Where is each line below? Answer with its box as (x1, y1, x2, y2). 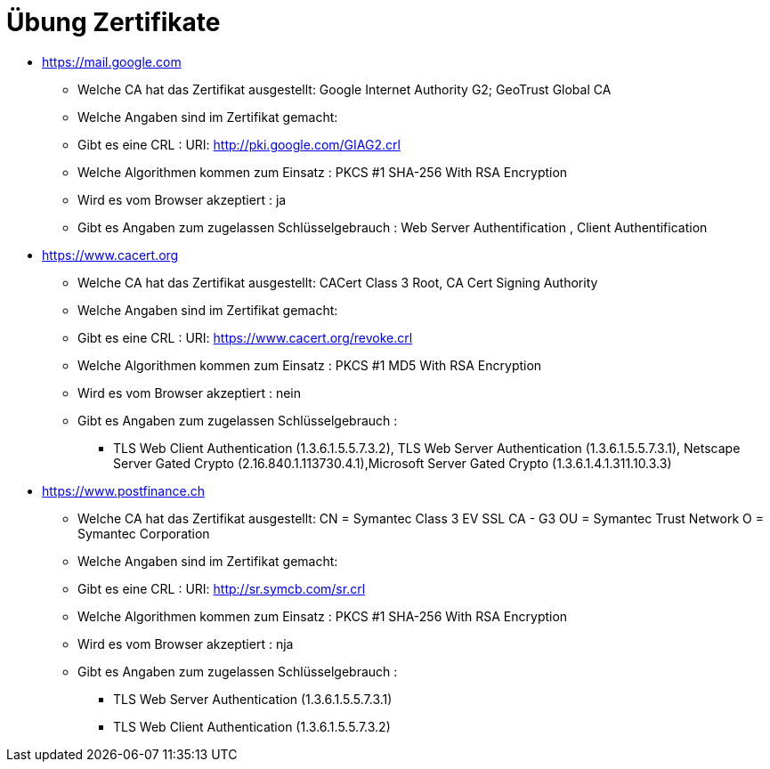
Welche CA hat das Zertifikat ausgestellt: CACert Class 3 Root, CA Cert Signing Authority (77, 274, 598, 290)
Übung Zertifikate (6, 7, 221, 37)
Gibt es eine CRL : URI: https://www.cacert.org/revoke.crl (77, 329, 413, 345)
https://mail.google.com (42, 53, 182, 69)
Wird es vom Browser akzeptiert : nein (77, 384, 301, 401)
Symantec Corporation (77, 525, 210, 541)
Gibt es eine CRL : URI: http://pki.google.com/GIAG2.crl (77, 136, 401, 152)
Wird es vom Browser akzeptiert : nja (77, 635, 294, 652)
